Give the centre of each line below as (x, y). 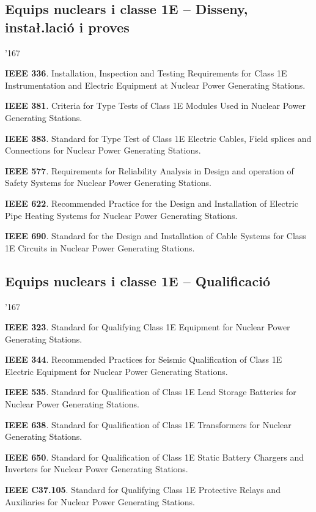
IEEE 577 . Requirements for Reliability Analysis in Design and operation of (149, 170)
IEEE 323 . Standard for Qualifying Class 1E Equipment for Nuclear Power (148, 327)
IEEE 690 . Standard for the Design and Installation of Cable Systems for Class (156, 236)
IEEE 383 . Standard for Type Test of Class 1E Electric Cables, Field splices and (158, 138)
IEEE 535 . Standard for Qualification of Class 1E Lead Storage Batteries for (151, 392)
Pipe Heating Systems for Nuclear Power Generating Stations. (121, 215)
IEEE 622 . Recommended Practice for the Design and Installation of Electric (152, 203)
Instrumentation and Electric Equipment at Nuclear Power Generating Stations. (155, 85)
